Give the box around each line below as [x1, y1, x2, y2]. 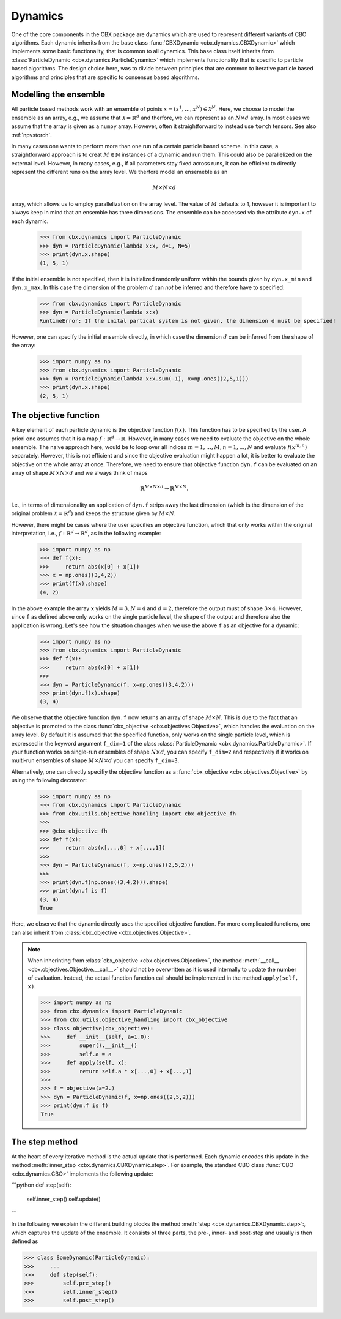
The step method [11, 1136, 78, 1147]
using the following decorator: [11, 777, 87, 784]
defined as [11, 1238, 38, 1245]
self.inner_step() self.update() [26, 1195, 101, 1203]
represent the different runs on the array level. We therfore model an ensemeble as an [11, 168, 228, 176]
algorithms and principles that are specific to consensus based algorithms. [11, 74, 200, 81]
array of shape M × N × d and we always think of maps [11, 469, 148, 477]
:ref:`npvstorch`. [11, 131, 52, 138]
